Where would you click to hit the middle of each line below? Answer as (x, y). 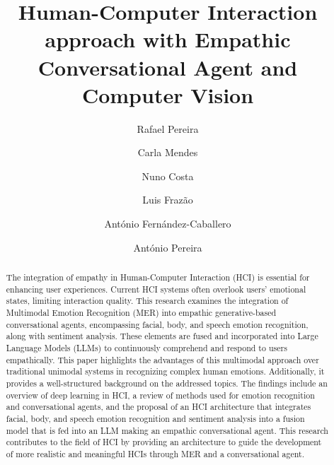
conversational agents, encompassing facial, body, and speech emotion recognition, (157, 324)
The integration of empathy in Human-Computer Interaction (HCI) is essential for (158, 277)
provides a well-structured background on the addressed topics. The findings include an (167, 383)
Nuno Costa (168, 176)
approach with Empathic (168, 39)
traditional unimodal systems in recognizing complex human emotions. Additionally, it (165, 371)
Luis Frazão (168, 200)
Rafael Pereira (168, 128)
